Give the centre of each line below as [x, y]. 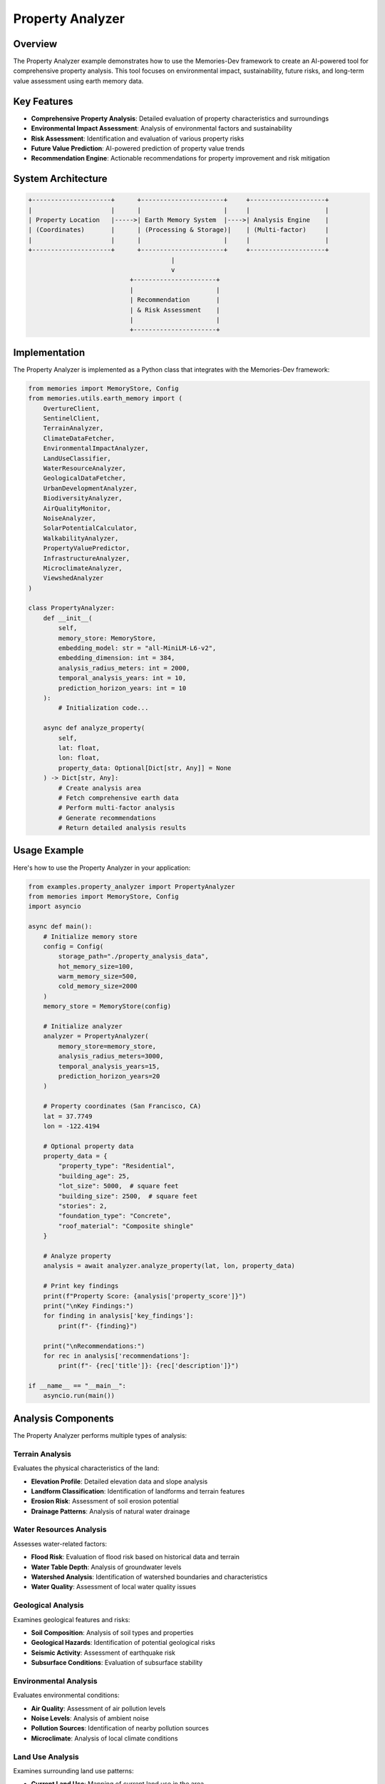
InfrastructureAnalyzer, [87, 558]
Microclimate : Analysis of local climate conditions [104, 1738]
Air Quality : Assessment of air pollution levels [98, 1708]
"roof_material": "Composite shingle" [126, 1226]
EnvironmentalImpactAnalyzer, [96, 448]
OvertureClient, [71, 408]
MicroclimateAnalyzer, [83, 568]
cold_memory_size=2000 [98, 986]
